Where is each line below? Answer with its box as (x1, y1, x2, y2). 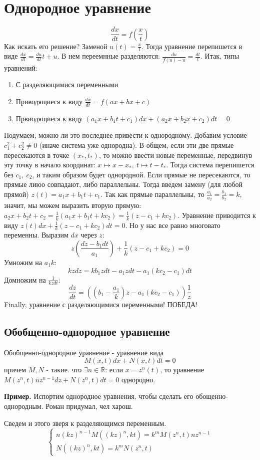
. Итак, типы (200, 51, 239, 61)
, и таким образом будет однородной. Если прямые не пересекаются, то (32, 169, 250, 179)
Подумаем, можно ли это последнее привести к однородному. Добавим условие (4, 130, 247, 140)
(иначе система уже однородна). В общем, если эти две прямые (39, 139, 234, 150)
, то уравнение (160, 364, 204, 375)
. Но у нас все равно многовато (125, 219, 220, 230)
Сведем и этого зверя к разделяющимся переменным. (4, 417, 166, 428)
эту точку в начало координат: (4, 159, 95, 170)
